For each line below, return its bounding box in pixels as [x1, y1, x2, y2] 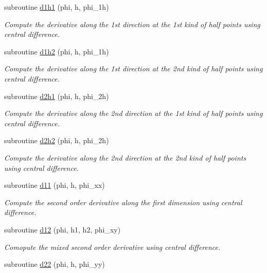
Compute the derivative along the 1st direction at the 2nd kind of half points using [4, 63, 263, 74]
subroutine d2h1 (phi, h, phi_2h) [4, 90, 109, 101]
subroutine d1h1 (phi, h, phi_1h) [4, 2, 109, 12]
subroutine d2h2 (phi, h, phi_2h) [4, 135, 109, 146]
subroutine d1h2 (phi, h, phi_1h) [4, 46, 109, 56]
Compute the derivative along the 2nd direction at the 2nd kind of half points [4, 152, 246, 163]
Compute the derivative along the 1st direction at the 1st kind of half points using [4, 18, 260, 29]
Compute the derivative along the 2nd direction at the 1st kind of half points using [4, 108, 263, 119]
